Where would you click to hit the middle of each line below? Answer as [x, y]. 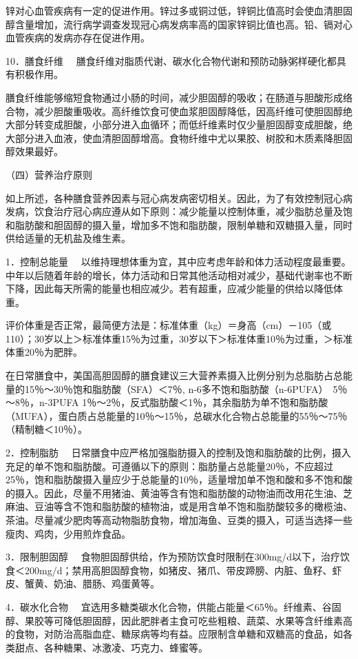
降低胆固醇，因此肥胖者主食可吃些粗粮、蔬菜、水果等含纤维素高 [208, 620]
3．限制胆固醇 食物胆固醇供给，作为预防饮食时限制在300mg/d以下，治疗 [173, 557]
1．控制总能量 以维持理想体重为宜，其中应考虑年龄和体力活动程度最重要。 [178, 261]
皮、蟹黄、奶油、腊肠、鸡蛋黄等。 [83, 584]
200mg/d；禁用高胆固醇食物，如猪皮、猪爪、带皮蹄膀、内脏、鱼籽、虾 [183, 570]
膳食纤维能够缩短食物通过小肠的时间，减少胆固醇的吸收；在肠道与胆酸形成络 [179, 97]
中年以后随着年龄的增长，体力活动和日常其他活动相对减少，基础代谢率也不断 [179, 275]
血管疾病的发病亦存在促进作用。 [78, 38]
